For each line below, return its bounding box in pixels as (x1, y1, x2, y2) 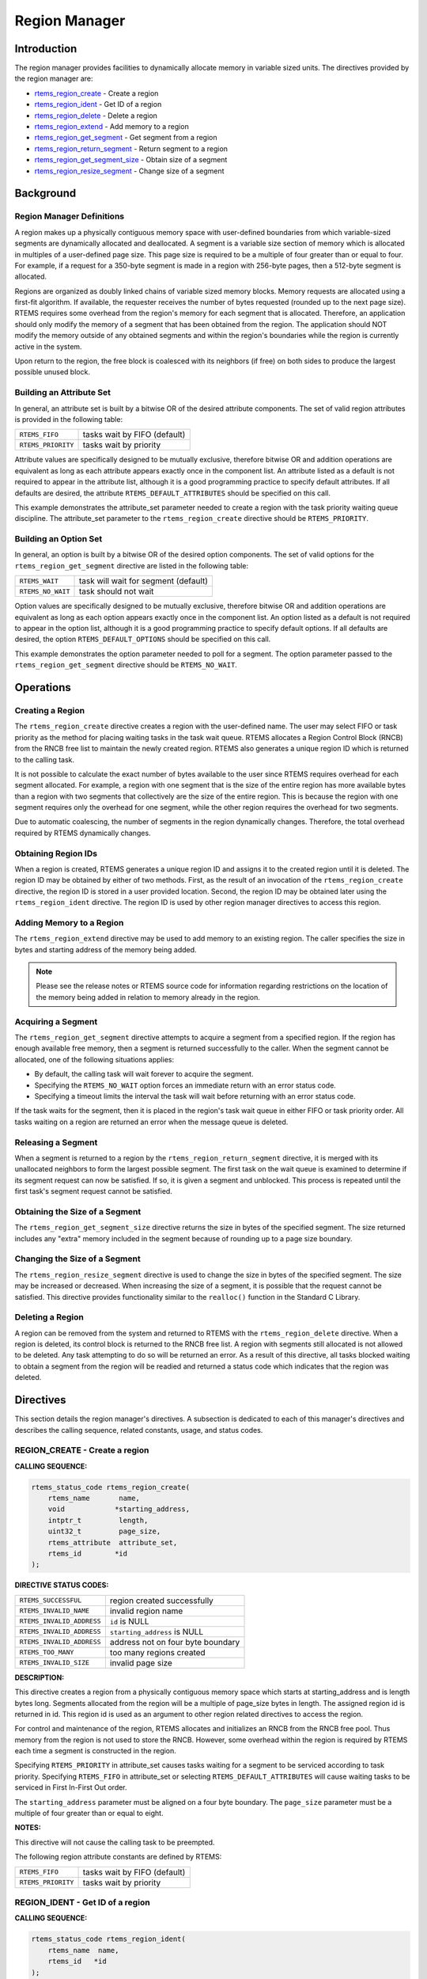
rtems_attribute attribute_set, (47, 1538, 178, 1547)
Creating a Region (14, 705, 85, 716)
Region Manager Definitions (14, 211, 125, 222)
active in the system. (14, 341, 82, 351)
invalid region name (109, 1605, 183, 1616)
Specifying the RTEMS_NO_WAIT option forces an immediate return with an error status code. (34, 1081, 336, 1090)
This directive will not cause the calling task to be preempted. (14, 1837, 215, 1847)
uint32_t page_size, (47, 1527, 161, 1536)
